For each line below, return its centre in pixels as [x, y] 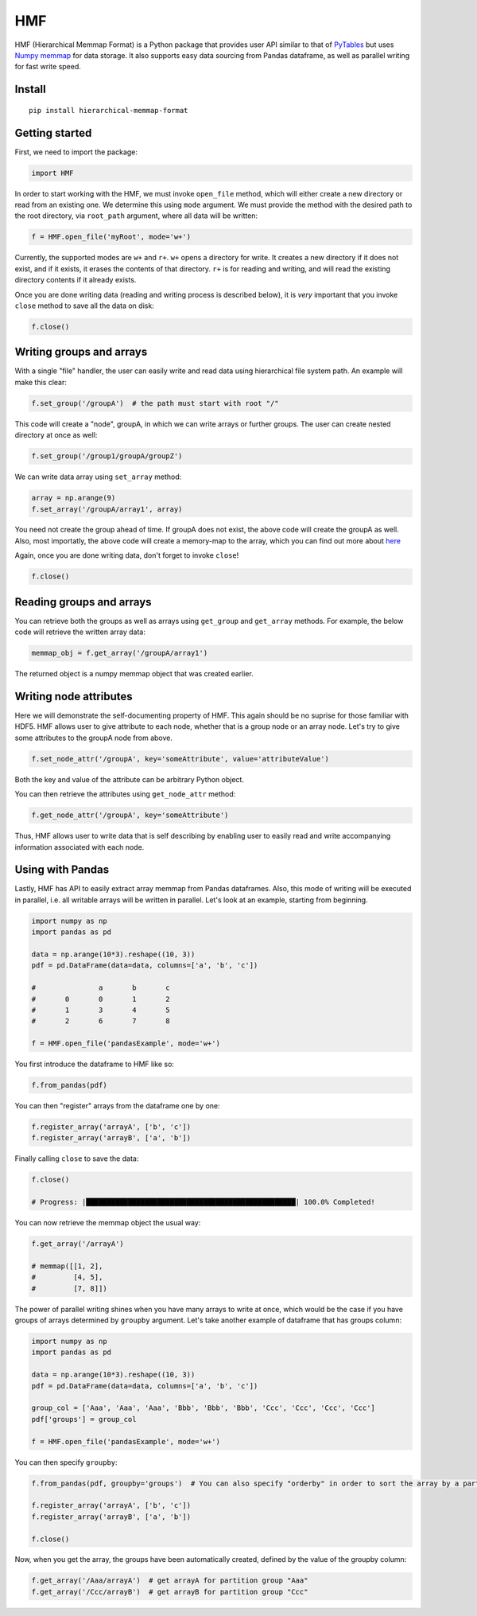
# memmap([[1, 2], [67, 1266]
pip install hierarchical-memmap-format [109, 110]
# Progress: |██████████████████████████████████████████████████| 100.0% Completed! [203, 1202]
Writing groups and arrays [81, 352]
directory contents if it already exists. [76, 280]
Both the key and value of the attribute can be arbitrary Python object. [129, 779]
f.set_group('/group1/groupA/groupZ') [107, 456]
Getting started [53, 132]
